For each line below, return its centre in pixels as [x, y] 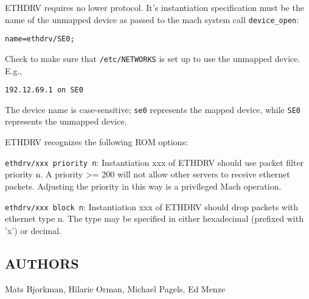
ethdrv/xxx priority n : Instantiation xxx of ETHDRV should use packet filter [154, 162]
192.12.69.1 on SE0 [44, 90]
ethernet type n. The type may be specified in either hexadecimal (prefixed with [154, 218]
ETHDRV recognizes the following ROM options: [96, 142]
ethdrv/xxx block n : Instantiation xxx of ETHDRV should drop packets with [152, 206]
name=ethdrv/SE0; [40, 39]
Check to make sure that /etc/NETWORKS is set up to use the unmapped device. [153, 58]
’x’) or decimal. [33, 230]
